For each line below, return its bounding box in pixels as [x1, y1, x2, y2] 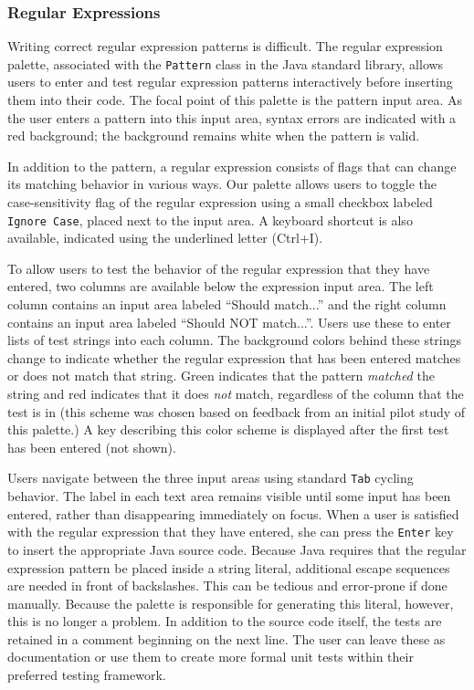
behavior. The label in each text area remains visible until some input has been [7, 486, 451, 506]
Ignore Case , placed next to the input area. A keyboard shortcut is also [7, 210, 413, 229]
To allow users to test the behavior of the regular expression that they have [7, 258, 430, 277]
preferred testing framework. [7, 665, 166, 685]
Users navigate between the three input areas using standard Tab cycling [7, 468, 414, 487]
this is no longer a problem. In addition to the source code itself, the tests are [7, 612, 442, 631]
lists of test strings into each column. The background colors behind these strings [7, 330, 462, 350]
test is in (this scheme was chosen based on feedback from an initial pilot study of [7, 402, 466, 421]
